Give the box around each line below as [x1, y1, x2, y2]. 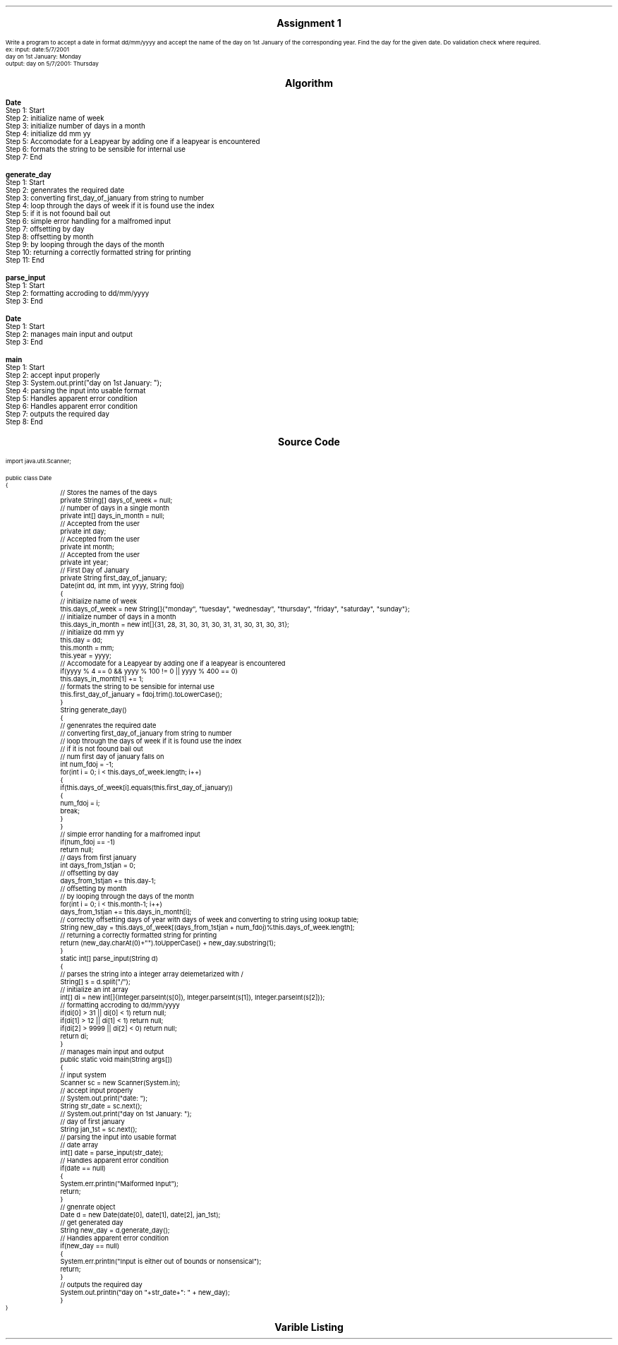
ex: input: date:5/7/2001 [6, 46, 70, 53]
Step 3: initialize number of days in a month [6, 122, 145, 130]
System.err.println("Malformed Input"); [60, 1180, 178, 1188]
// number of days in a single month [60, 504, 170, 512]
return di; [60, 1032, 88, 1040]
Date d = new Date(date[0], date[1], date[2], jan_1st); [60, 1211, 221, 1219]
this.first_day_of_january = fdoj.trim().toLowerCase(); [60, 691, 222, 698]
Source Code [278, 436, 340, 448]
